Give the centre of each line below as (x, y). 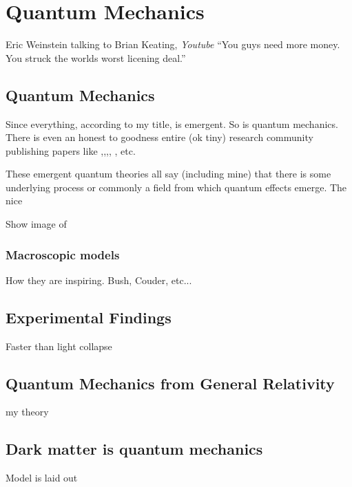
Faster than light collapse (59, 346)
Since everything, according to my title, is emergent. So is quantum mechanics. (172, 123)
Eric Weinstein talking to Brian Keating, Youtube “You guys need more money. (173, 44)
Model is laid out (42, 478)
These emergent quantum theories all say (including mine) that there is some (168, 174)
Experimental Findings (89, 317)
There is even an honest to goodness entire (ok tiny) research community (159, 137)
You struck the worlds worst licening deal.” (96, 57)
